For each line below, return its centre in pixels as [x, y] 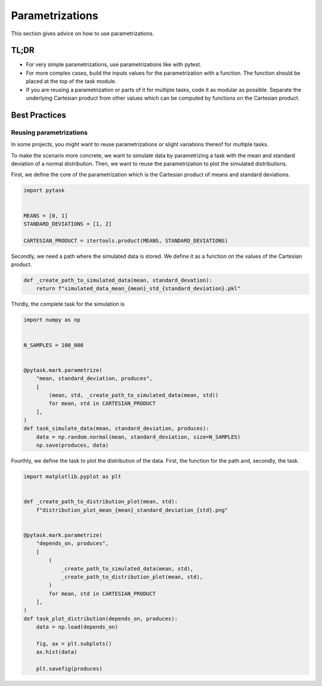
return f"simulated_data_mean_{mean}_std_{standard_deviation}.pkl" [138, 289]
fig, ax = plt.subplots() [74, 644]
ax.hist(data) [57, 652]
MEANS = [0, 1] [46, 216]
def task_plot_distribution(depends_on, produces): [101, 619]
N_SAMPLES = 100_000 [53, 345]
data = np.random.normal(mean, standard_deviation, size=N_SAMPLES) [138, 437]
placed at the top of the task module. [71, 81]
